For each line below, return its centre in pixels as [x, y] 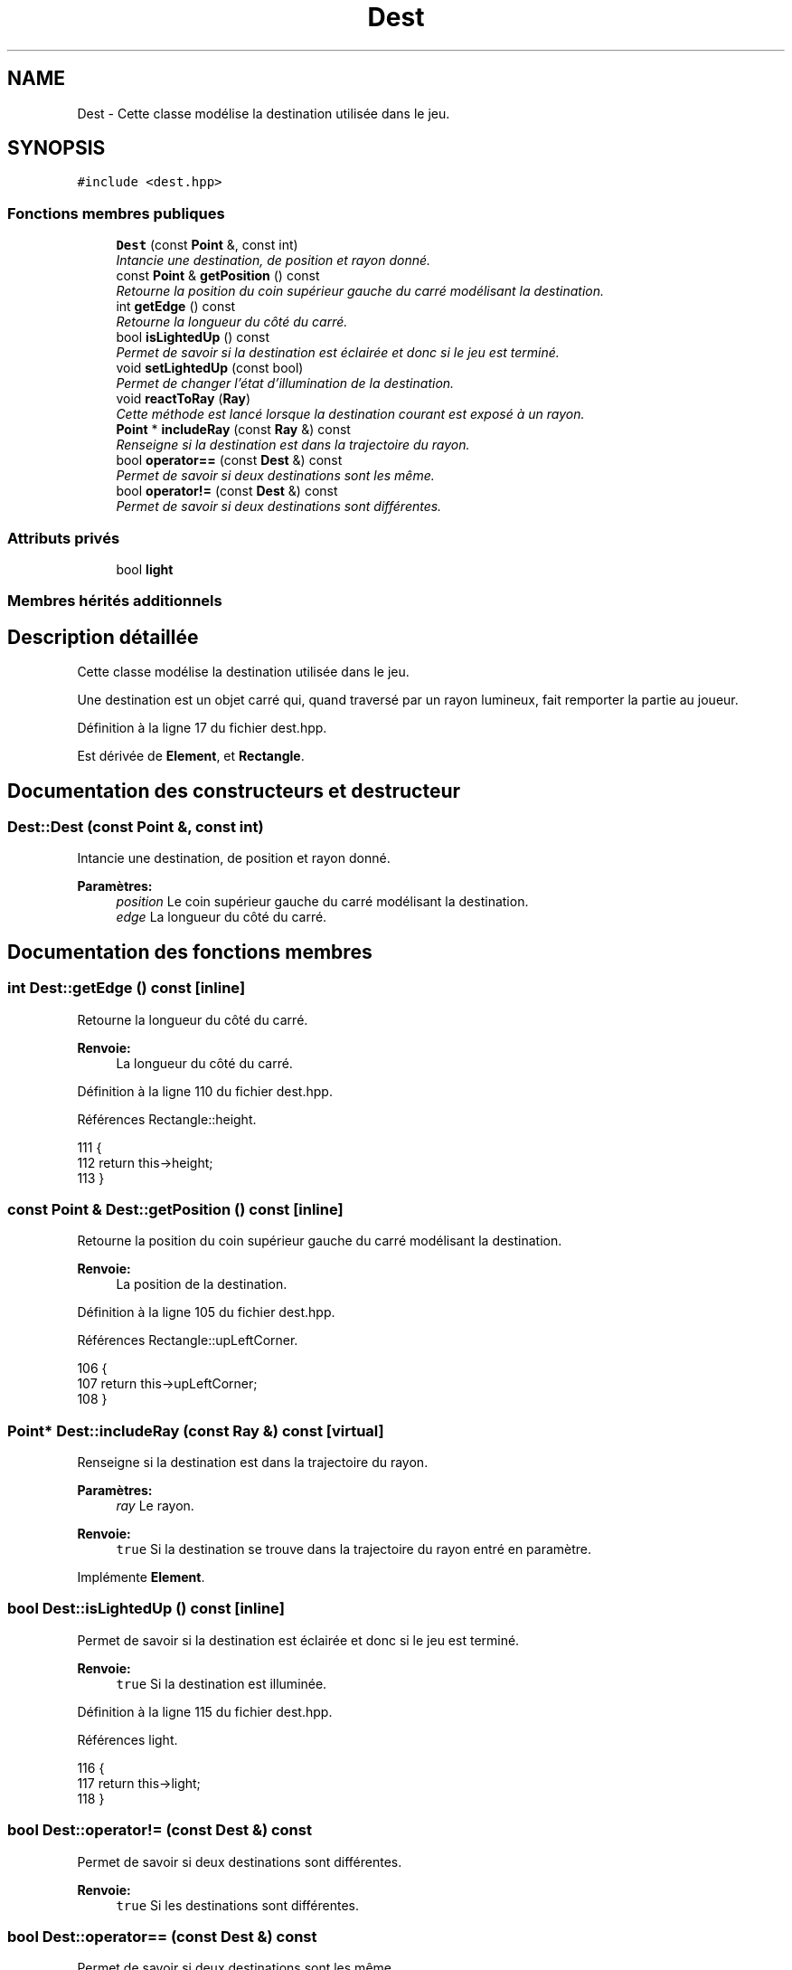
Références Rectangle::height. [167, 1119]
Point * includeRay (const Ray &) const [233, 430]
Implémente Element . [141, 1577]
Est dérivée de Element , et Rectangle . [191, 756]
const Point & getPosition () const [218, 276]
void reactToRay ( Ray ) [184, 399]
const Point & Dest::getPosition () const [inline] [175, 1209]
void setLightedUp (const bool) [210, 368]
